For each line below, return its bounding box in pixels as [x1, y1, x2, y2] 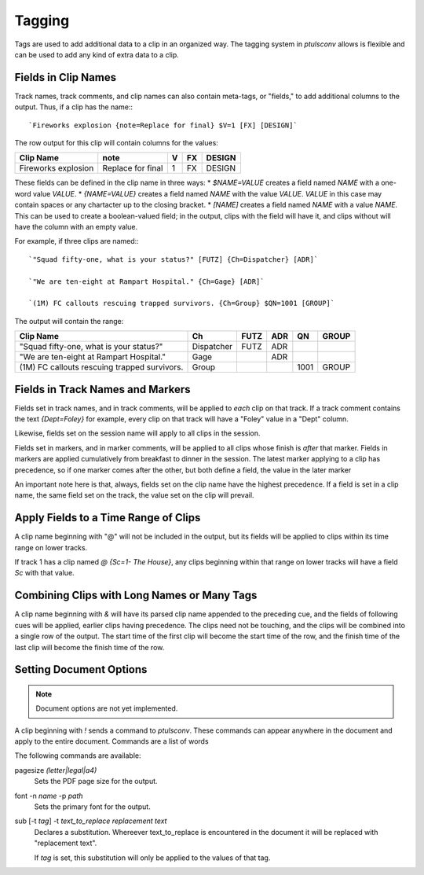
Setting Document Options [14, 663, 148, 676]
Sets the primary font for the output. [34, 802, 151, 811]
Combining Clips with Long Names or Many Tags [14, 589, 258, 602]
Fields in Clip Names [14, 71, 117, 84]
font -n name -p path [14, 791, 83, 800]
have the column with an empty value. [14, 222, 138, 231]
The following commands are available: [14, 751, 141, 760]
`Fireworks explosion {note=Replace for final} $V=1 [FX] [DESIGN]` [28, 120, 298, 130]
